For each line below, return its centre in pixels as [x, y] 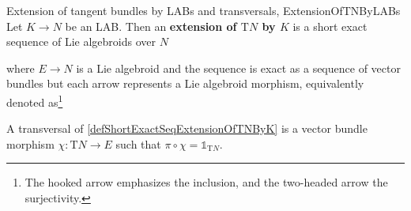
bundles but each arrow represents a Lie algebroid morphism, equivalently [185, 83]
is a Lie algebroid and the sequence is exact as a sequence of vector [238, 68]
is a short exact [330, 26]
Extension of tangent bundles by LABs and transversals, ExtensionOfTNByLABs [204, 10]
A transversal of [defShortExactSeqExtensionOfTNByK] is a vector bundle [187, 128]
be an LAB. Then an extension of [151, 26]
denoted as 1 [35, 100]
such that [138, 143]
